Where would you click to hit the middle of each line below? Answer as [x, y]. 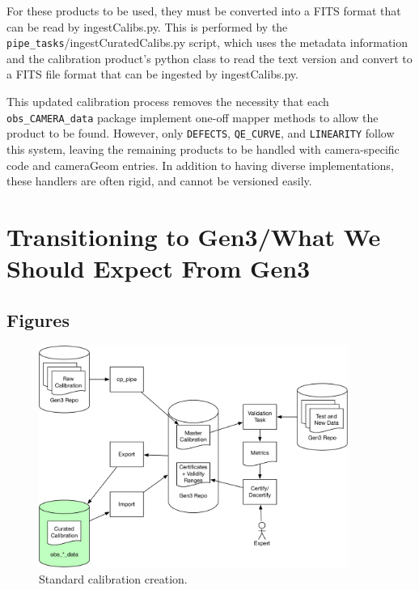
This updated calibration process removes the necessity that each [168, 102]
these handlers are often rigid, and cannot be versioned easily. [159, 181]
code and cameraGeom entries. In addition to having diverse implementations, [200, 165]
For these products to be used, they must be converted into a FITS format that [204, 11]
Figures [38, 319]
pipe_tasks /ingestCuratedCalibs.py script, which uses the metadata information [207, 42]
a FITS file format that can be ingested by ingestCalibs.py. [152, 74]
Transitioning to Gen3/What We [194, 236]
